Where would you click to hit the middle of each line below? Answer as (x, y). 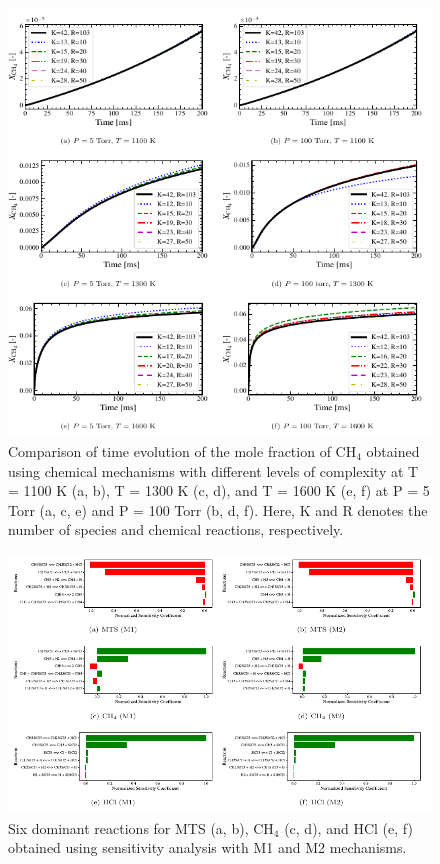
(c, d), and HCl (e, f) (348, 827)
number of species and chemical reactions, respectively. (176, 529)
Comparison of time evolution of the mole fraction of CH (182, 450)
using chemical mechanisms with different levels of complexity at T (213, 470)
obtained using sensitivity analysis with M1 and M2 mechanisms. (207, 847)
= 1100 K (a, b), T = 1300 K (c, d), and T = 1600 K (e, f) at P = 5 (219, 490)
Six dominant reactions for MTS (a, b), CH (141, 827)
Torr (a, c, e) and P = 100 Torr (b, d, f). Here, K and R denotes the (218, 509)
